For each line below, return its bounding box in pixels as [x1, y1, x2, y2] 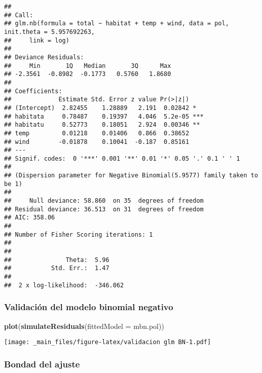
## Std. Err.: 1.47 [4, 265, 109, 272]
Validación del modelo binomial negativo [4, 301, 173, 313]
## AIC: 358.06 [4, 214, 55, 221]
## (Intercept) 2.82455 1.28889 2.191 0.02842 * [4, 104, 197, 111]
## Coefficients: [4, 87, 62, 95]
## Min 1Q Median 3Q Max [4, 62, 171, 69]
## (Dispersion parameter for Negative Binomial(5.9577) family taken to [4, 172, 258, 179]
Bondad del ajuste [4, 357, 80, 370]
